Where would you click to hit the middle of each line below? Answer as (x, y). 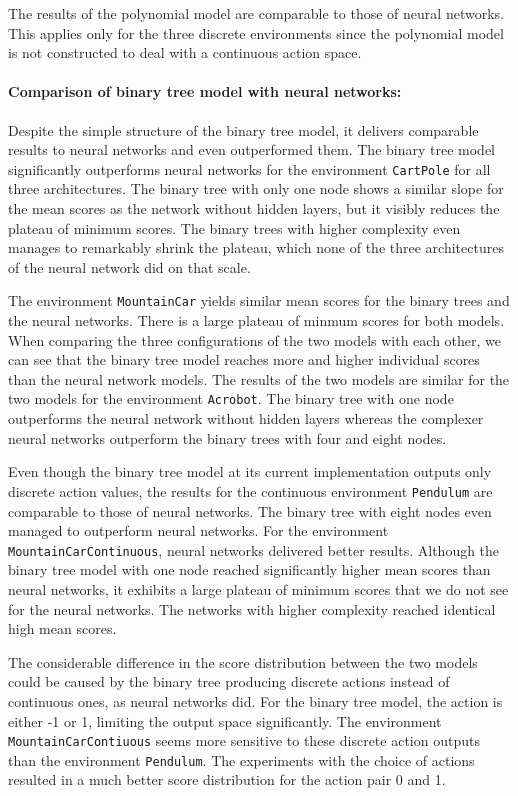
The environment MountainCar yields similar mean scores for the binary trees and (259, 300)
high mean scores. (62, 628)
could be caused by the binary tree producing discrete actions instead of (229, 681)
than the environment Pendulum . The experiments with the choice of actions (241, 759)
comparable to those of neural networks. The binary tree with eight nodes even (250, 510)
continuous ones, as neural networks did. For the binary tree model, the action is (255, 700)
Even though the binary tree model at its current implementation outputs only (250, 471)
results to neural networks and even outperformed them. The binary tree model (252, 149)
